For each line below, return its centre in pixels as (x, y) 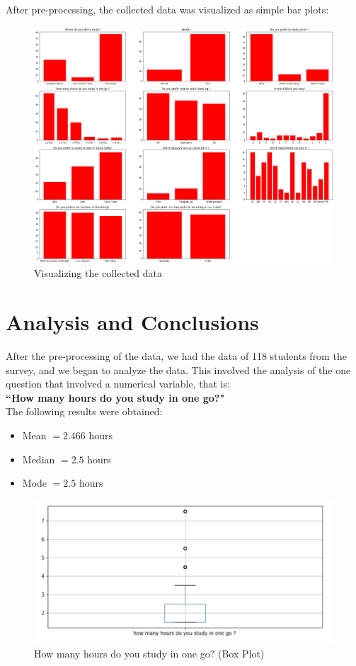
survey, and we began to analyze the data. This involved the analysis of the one (178, 369)
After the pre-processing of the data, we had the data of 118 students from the (176, 355)
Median (39, 459)
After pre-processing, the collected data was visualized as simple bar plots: (167, 9)
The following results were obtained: (84, 411)
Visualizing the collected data (98, 273)
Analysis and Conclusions (132, 322)
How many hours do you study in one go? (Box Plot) (149, 654)
